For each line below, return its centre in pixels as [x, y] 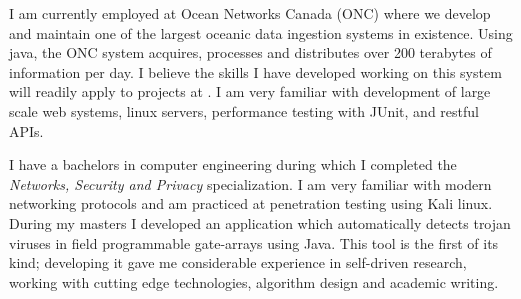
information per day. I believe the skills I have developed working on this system [255, 71]
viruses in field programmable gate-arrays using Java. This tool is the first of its [254, 242]
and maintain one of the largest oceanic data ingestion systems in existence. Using [261, 32]
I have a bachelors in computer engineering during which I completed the [233, 164]
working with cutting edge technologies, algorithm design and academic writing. [254, 281]
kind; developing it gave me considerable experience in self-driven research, [238, 262]
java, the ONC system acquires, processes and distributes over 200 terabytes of [250, 52]
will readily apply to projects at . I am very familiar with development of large [250, 91]
